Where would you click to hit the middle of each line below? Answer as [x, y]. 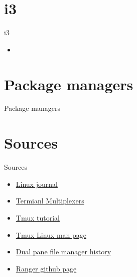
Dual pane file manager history [63, 252]
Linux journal [37, 184]
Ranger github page [46, 268]
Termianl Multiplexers [50, 201]
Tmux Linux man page [51, 234]
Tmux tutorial [38, 217]
